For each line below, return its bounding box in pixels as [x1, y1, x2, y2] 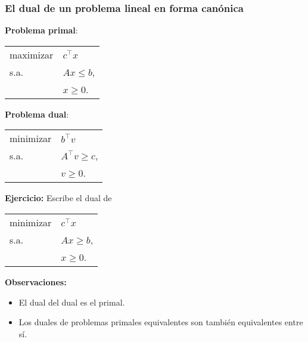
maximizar [10, 47, 54, 61]
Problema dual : [5, 107, 69, 120]
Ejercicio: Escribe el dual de [5, 192, 112, 204]
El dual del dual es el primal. [18, 295, 125, 308]
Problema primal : [5, 24, 78, 36]
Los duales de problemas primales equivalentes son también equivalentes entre [18, 316, 303, 328]
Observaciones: [5, 276, 67, 288]
